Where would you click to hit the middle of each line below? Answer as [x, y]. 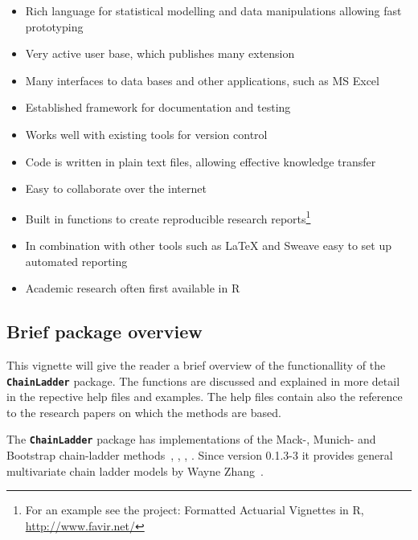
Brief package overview [104, 331]
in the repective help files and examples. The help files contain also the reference [205, 397]
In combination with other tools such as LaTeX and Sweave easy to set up [208, 245]
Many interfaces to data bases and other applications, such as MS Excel [202, 80]
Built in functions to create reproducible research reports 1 [168, 217]
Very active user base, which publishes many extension [160, 53]
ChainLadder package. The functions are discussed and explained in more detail [203, 380]
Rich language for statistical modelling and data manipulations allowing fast [213, 10]
